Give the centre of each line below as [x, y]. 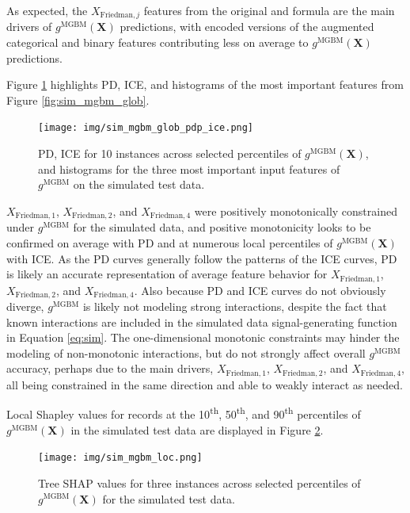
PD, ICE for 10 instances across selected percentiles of [170, 153]
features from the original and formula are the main [269, 10]
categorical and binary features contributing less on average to [158, 42]
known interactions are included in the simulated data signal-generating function [202, 322]
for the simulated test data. [169, 498]
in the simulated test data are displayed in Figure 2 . [197, 429]
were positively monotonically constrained [296, 211]
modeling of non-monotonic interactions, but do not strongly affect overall [186, 352]
